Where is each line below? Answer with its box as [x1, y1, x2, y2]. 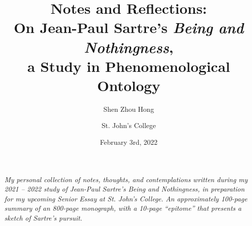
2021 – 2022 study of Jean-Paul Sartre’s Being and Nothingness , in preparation [4, 184, 245, 194]
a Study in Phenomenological [27, 56, 230, 76]
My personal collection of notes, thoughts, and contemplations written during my [4, 174, 248, 184]
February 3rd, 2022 [100, 137, 158, 147]
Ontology [97, 75, 160, 95]
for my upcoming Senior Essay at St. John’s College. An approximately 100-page [4, 193, 248, 203]
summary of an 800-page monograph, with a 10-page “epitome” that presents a [4, 203, 242, 213]
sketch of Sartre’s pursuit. [4, 213, 82, 223]
